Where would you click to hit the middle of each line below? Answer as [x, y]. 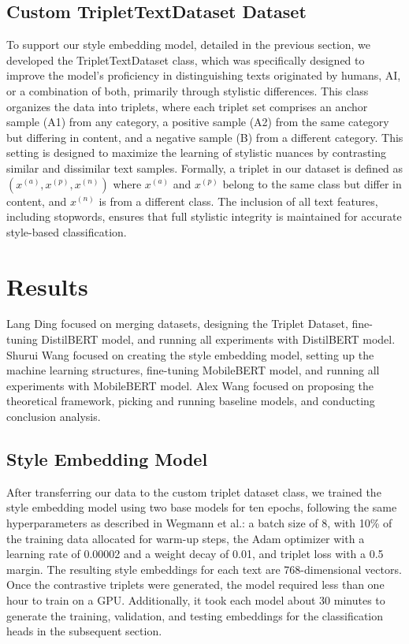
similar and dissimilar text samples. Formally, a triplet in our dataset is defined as [205, 168]
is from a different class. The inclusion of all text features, [238, 201]
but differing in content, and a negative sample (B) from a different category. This [205, 137]
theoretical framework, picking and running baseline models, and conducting [191, 401]
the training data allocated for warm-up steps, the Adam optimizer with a [186, 538]
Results [47, 286]
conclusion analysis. [54, 417]
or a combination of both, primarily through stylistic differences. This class [188, 90]
